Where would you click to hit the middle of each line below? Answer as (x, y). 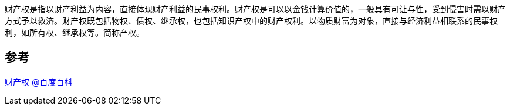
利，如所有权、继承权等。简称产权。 (75, 32)
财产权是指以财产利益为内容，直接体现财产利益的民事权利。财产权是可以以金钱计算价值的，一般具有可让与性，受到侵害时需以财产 (255, 9)
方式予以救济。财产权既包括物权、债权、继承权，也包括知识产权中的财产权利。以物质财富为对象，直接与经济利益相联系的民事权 (251, 21)
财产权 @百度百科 (39, 81)
